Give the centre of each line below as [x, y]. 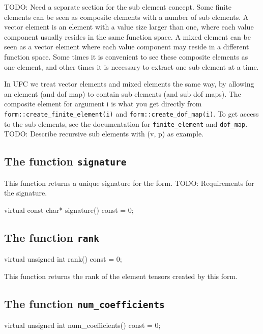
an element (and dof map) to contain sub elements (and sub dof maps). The [123, 93]
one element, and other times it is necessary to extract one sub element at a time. [131, 66]
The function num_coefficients [84, 303]
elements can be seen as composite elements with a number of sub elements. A [126, 17]
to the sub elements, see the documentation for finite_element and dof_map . [126, 123]
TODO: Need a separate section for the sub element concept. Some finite [118, 7]
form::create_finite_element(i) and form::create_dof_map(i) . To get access [131, 113]
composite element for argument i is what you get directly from [103, 104]
